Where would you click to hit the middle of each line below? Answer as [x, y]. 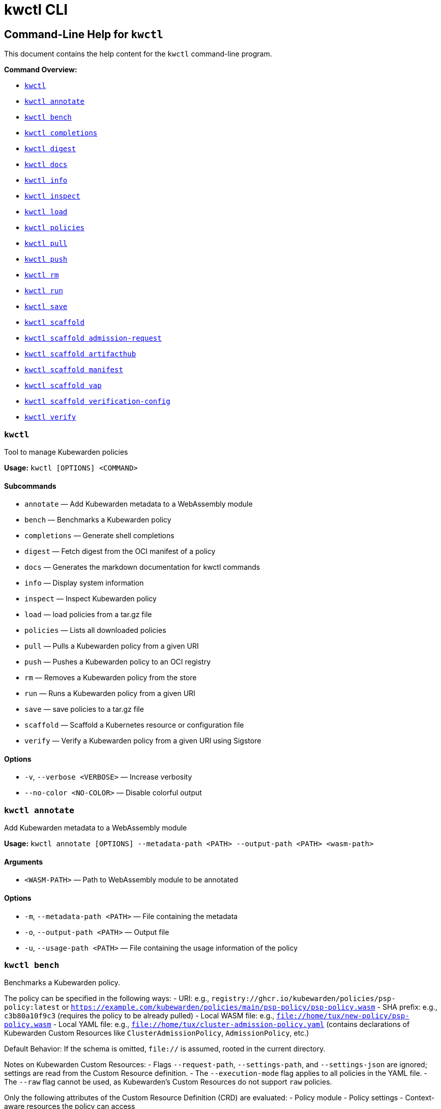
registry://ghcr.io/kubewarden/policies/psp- [303, 999]
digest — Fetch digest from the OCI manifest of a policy [120, 551]
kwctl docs [46, 165]
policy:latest [32, 1007]
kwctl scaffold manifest [74, 370]
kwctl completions [61, 133]
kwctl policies [55, 228]
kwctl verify [50, 417]
